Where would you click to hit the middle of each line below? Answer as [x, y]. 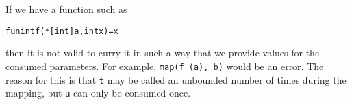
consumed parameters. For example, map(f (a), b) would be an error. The [165, 66]
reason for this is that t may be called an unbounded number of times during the [176, 79]
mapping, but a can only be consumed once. [98, 93]
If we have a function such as [66, 9]
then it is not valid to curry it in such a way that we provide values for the [163, 53]
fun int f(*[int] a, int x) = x [62, 31]
